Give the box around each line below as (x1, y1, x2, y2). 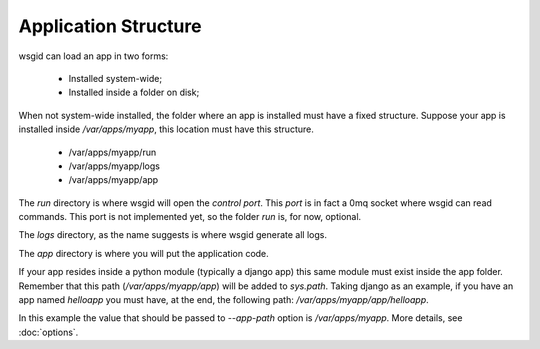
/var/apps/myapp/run (68, 146, 157, 158)
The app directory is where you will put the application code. (18, 247, 269, 259)
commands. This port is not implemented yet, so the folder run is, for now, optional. (18, 211, 362, 223)
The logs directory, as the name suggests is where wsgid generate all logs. (18, 229, 327, 241)
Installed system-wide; (68, 72, 163, 84)
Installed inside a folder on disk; (68, 86, 200, 99)
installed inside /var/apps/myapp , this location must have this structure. (18, 123, 314, 135)
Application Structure (18, 15, 202, 37)
